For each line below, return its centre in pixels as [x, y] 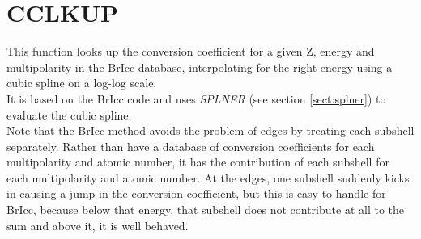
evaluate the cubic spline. [69, 114]
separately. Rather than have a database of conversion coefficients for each [191, 146]
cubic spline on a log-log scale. [82, 83]
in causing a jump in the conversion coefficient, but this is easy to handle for [196, 193]
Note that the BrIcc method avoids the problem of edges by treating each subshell [210, 130]
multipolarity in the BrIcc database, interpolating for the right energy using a [200, 67]
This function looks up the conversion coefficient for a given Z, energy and [191, 51]
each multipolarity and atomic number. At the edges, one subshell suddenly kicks [208, 177]
